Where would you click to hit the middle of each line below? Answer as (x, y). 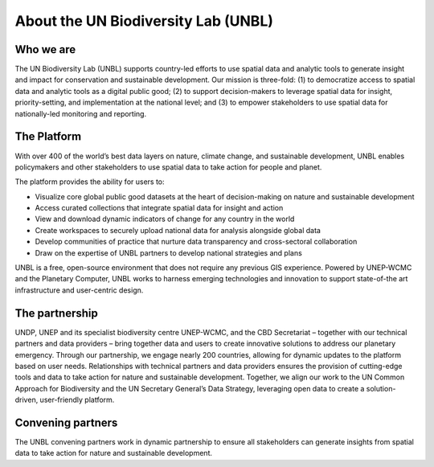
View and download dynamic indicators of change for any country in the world (165, 219)
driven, (27, 400)
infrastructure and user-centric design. (79, 290)
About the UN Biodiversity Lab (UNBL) (144, 21)
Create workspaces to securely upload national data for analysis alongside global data (178, 230)
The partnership (56, 313)
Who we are (45, 49)
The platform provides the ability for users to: (90, 182)
